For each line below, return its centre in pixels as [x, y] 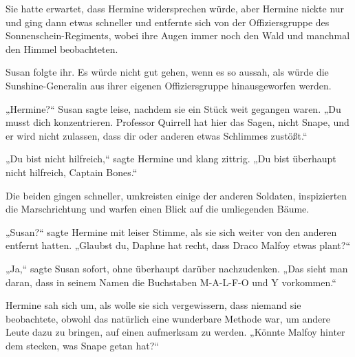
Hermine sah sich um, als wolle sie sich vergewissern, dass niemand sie [153, 305]
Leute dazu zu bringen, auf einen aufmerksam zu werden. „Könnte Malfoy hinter [175, 332]
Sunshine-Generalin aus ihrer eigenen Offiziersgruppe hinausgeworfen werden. [169, 85]
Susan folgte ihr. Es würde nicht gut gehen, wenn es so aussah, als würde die [167, 72]
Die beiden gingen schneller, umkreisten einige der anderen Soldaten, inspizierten [176, 195]
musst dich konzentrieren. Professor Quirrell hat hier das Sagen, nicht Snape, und [177, 122]
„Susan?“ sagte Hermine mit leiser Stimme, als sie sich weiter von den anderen [171, 231]
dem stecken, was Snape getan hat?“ [82, 345]
